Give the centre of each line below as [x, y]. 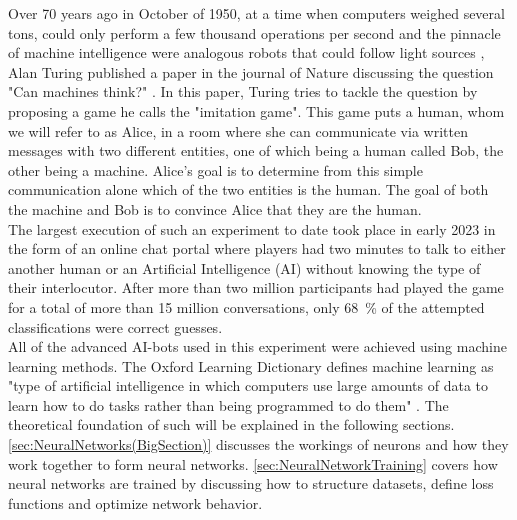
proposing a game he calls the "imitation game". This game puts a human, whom [256, 110]
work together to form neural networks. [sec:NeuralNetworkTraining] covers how [253, 463]
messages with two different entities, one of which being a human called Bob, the [256, 150]
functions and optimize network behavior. [135, 502]
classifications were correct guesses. [115, 326]
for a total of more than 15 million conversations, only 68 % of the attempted [246, 306]
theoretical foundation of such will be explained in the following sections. [231, 424]
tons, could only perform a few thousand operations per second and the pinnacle [254, 32]
